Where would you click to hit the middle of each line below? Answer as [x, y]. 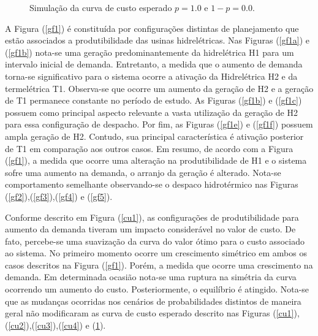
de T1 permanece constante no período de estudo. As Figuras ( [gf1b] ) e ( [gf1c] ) [153, 100]
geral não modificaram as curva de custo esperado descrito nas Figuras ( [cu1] [150, 313]
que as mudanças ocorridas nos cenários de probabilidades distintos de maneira [153, 301]
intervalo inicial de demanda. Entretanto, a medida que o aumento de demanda [154, 64]
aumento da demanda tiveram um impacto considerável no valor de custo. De [150, 229]
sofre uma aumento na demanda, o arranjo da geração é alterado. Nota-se [143, 172]
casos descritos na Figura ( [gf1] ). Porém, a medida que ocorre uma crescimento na [159, 265]
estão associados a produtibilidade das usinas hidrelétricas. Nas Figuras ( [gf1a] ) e [157, 40]
